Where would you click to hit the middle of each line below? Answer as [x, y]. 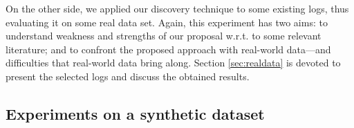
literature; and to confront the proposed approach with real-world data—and [168, 49]
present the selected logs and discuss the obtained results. [128, 76]
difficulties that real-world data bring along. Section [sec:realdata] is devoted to [173, 63]
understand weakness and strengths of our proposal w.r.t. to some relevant [164, 36]
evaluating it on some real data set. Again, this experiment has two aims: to [167, 22]
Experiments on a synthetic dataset [135, 113]
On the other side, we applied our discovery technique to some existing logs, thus [177, 8]
